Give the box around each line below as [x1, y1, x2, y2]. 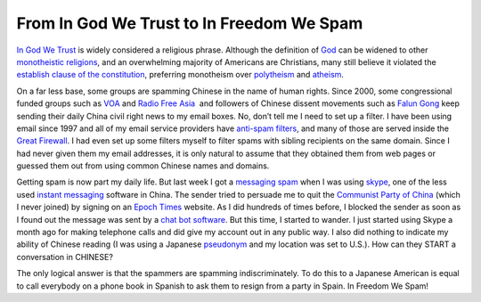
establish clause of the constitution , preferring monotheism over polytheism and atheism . [16, 69, 345, 80]
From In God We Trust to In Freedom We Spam [16, 13, 363, 33]
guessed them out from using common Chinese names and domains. [16, 160, 270, 171]
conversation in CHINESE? [16, 251, 113, 262]
